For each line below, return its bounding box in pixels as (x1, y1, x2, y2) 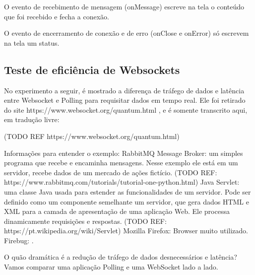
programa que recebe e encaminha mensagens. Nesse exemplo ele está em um (4, 157, 238, 168)
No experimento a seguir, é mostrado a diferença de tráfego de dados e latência (4, 85, 245, 95)
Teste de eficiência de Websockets (4, 62, 180, 77)
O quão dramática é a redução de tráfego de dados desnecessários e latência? (4, 252, 237, 262)
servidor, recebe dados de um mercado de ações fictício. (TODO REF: (4, 167, 217, 177)
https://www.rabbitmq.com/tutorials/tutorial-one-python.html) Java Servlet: (4, 177, 240, 187)
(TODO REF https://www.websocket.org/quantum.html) (4, 131, 180, 141)
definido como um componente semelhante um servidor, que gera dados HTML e (4, 196, 250, 206)
